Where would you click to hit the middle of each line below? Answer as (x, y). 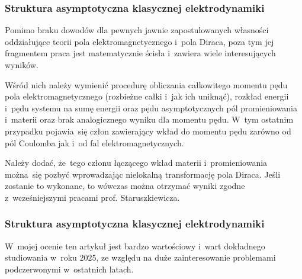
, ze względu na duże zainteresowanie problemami (186, 257)
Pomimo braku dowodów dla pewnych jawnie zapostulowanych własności (137, 30)
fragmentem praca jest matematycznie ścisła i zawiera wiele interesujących (140, 53)
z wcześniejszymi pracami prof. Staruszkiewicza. (92, 197)
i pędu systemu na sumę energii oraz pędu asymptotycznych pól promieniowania (151, 108)
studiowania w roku (41, 257)
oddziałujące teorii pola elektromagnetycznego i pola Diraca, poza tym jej (139, 41)
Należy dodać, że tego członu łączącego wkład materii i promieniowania (136, 163)
